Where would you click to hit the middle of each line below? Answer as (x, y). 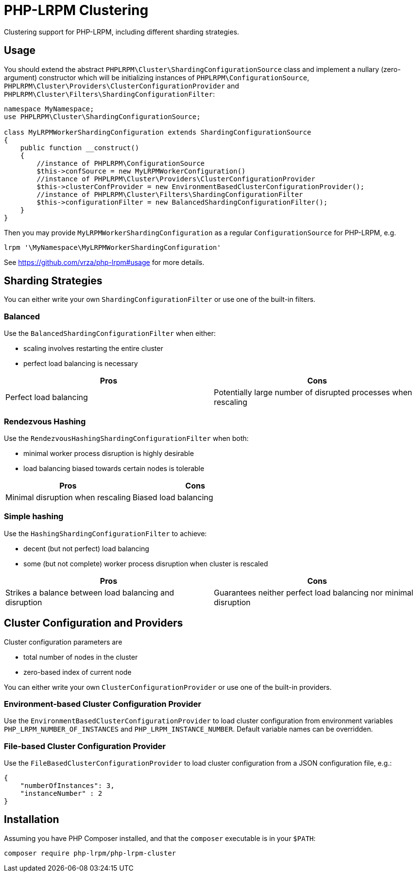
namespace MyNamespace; (49, 109)
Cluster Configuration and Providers (94, 623)
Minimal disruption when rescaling (68, 497)
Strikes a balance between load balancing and (90, 592)
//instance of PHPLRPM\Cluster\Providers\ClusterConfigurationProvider (176, 179)
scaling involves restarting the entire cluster (93, 349)
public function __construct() (80, 148)
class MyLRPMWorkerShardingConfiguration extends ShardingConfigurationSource (158, 132)
